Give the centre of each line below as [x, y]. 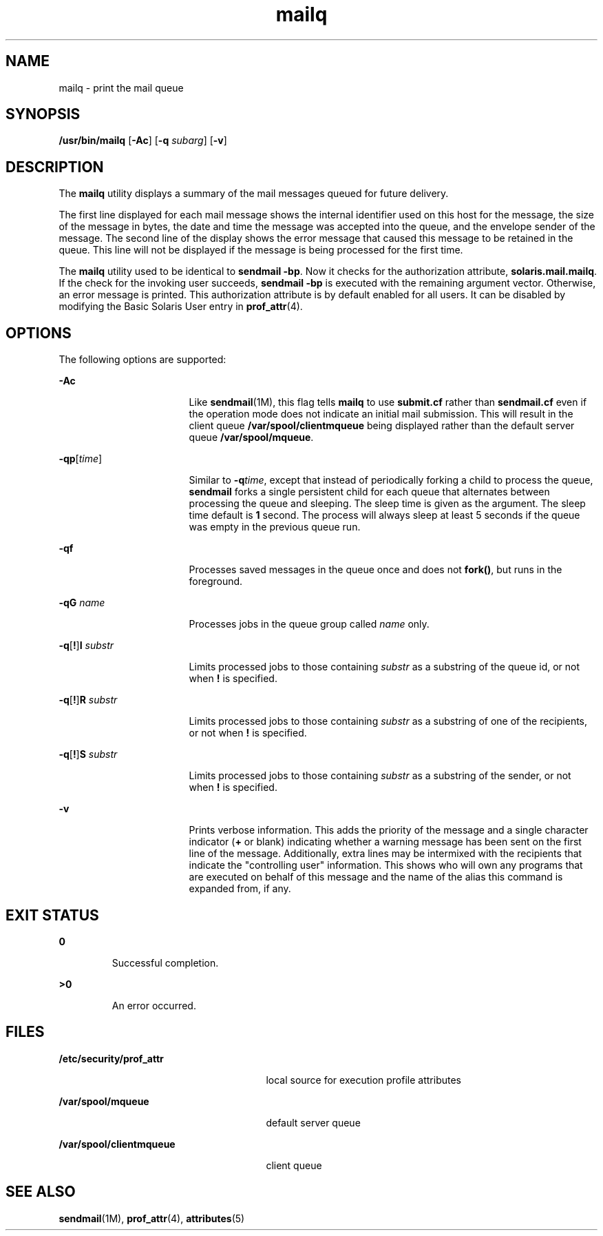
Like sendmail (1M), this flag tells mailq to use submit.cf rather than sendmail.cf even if [388, 402]
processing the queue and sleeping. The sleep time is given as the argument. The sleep [387, 504]
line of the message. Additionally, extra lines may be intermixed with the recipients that [385, 854]
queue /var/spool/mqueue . [251, 437]
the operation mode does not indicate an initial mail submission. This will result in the [381, 414]
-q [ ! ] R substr [88, 700]
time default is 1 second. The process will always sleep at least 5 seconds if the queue [384, 515]
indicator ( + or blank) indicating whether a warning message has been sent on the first [385, 842]
